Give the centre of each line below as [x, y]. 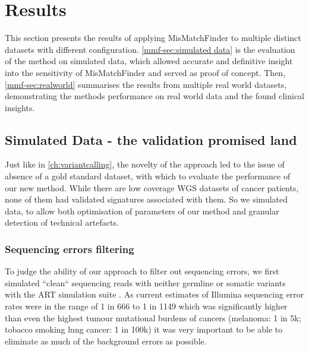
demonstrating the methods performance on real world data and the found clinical [154, 96]
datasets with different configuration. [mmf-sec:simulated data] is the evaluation [150, 49]
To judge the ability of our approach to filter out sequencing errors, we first [142, 271]
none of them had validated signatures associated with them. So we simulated [146, 199]
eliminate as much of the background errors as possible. [106, 341]
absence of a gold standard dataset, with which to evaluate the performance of [148, 176]
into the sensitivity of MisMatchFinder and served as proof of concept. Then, [145, 72]
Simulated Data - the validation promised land [151, 139]
